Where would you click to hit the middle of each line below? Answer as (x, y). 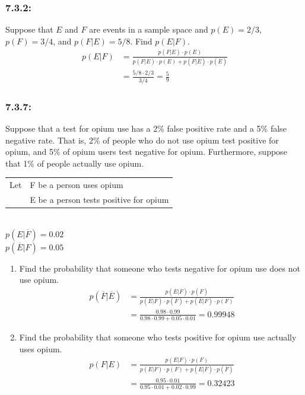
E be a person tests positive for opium (99, 199)
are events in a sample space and (149, 29)
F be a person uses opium (77, 185)
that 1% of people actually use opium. (75, 163)
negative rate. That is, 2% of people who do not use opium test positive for (142, 140)
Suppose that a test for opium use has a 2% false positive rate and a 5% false (146, 128)
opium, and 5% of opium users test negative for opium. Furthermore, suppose (146, 152)
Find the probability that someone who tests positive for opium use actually (158, 337)
